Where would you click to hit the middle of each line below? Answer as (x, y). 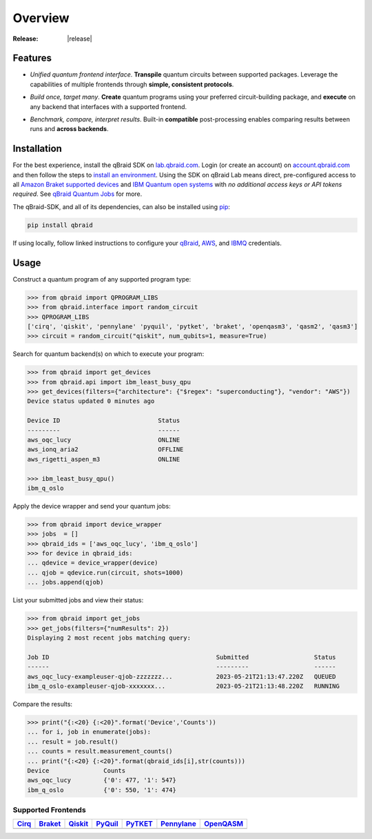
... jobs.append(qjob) (65, 582)
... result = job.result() (73, 741)
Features (32, 58)
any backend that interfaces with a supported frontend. (108, 106)
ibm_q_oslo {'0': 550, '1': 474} (102, 790)
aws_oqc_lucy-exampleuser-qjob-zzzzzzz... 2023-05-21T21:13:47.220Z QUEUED (182, 677)
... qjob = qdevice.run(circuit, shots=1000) (105, 572)
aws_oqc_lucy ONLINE (104, 440)
